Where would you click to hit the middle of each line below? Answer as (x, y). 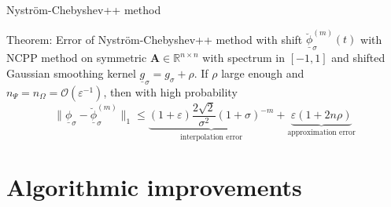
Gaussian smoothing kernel (71, 73)
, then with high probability (170, 91)
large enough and (263, 73)
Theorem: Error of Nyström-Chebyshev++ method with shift (155, 39)
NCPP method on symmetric (77, 58)
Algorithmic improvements (154, 187)
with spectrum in (244, 58)
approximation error (321, 133)
